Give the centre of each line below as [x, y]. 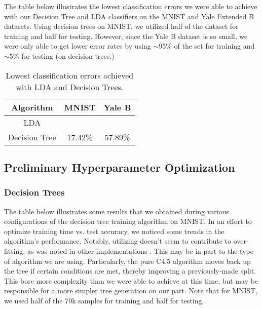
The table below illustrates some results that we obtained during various [117, 211]
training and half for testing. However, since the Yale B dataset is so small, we [126, 36]
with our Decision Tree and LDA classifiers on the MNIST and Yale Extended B [129, 16]
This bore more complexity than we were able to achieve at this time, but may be [131, 280]
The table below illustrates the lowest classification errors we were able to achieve [131, 6]
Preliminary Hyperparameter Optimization [120, 167]
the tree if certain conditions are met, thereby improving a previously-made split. [130, 271]
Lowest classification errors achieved [70, 75]
